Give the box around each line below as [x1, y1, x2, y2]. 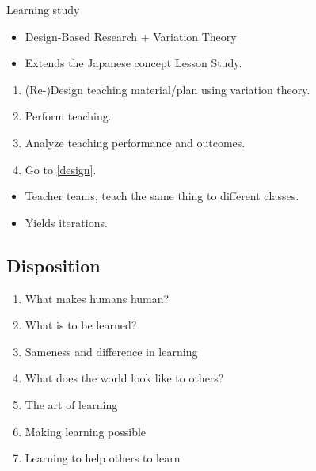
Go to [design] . [25, 161, 97, 177]
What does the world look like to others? [25, 370, 224, 386]
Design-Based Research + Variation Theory [25, 28, 237, 44]
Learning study [6, 2, 80, 17]
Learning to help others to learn [25, 450, 181, 466]
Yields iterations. [25, 214, 108, 230]
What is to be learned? [25, 317, 137, 333]
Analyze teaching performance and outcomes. [25, 134, 246, 150]
